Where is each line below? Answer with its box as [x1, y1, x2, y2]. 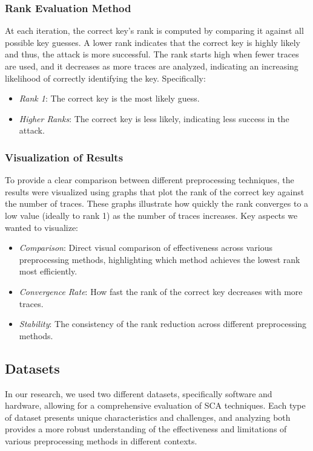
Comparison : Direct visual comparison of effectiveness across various [19, 241, 272, 254]
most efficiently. [19, 265, 77, 277]
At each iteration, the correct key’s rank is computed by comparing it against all [5, 24, 304, 37]
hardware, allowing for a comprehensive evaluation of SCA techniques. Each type [5, 399, 306, 412]
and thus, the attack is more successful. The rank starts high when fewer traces [5, 48, 299, 60]
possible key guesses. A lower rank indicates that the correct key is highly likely [5, 36, 300, 48]
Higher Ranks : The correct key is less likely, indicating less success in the [19, 112, 289, 125]
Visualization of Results [5, 149, 124, 164]
